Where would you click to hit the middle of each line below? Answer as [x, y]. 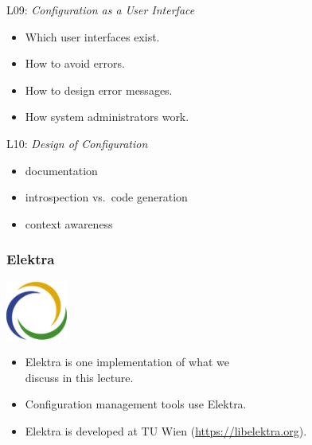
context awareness [69, 223]
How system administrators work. [107, 117]
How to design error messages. [99, 90]
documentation [61, 170]
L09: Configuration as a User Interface [101, 10]
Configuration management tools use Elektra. [136, 404]
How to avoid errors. [75, 63]
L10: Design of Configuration [77, 143]
